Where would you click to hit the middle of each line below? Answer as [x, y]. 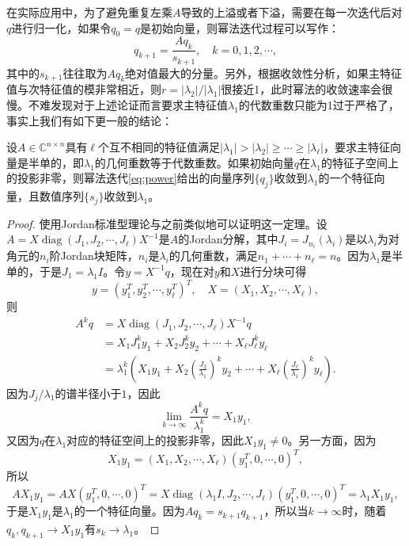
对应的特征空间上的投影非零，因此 [155, 439]
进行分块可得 [273, 271]
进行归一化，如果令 [61, 27]
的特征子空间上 [360, 162]
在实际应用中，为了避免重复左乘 [89, 12]
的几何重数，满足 [213, 256]
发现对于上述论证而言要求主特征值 [139, 105]
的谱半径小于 [88, 393]
